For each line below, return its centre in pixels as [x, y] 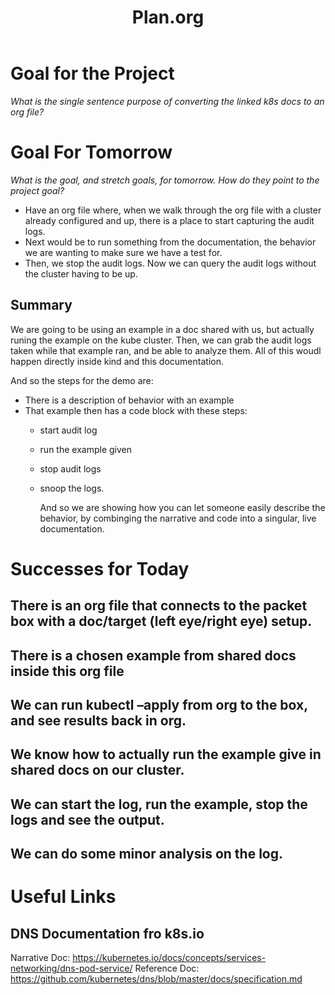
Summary [41, 305]
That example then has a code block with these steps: [136, 410]
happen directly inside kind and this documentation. [117, 361]
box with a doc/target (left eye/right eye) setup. [161, 621]
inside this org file [67, 671]
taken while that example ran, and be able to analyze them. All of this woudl [166, 350]
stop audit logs [70, 468]
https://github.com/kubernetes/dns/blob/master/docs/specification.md [156, 979]
